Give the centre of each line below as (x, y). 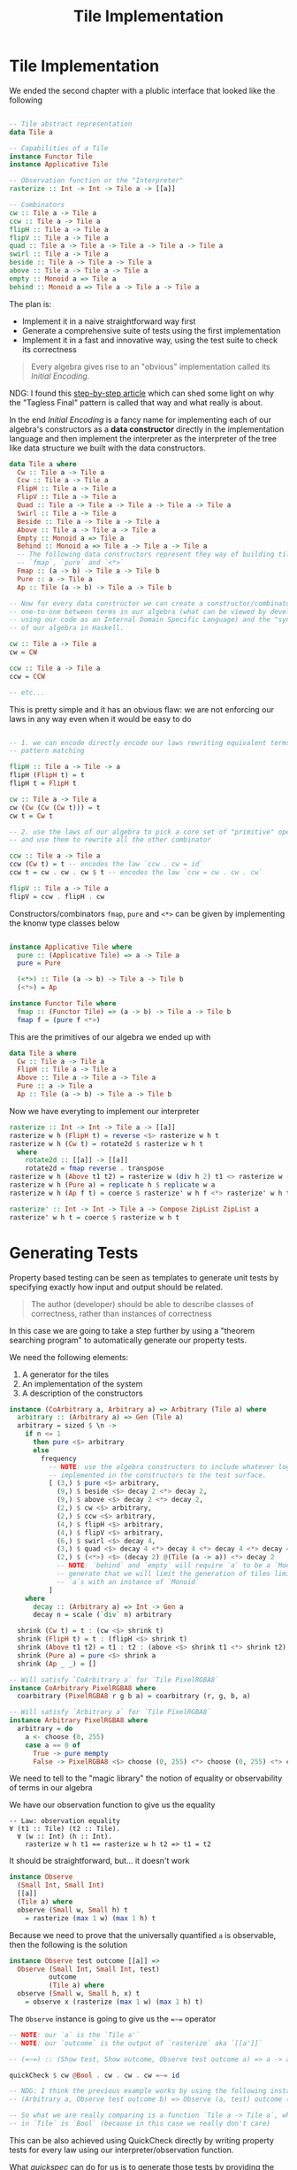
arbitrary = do (45, 1728)
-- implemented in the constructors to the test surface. (157, 1475)
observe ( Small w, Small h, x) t (79, 1994)
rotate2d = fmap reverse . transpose (95, 1169)
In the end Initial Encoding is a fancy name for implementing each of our (141, 419)
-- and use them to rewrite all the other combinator (110, 840)
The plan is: (30, 304)
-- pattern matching (47, 751)
